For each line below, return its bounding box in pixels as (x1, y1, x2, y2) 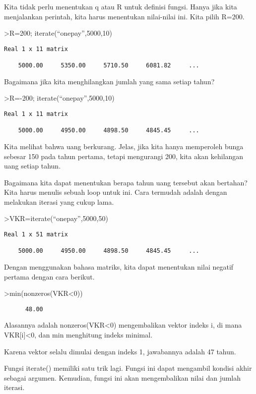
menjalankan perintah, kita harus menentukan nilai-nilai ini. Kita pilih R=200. (4, 11, 245, 21)
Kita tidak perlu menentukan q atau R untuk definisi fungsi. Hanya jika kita (4, 1, 237, 11)
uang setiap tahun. (4, 161, 61, 171)
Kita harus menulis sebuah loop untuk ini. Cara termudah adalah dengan (4, 187, 227, 197)
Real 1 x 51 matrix (4, 231, 68, 238)
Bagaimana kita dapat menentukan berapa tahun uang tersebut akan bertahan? (4, 177, 248, 187)
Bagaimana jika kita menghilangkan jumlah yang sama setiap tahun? (4, 76, 215, 86)
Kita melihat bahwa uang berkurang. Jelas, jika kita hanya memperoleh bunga (4, 141, 244, 151)
